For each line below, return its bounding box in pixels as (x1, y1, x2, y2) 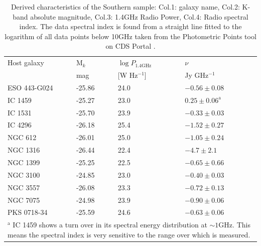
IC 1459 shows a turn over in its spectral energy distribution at (13, 219, 207, 230)
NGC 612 (8, 132, 37, 143)
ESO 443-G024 (8, 82, 53, 92)
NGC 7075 (8, 194, 40, 205)
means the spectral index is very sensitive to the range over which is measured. (8, 229, 250, 239)
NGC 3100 (8, 169, 40, 180)
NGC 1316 (8, 145, 40, 155)
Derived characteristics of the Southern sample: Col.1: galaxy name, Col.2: (11, 2, 240, 12)
